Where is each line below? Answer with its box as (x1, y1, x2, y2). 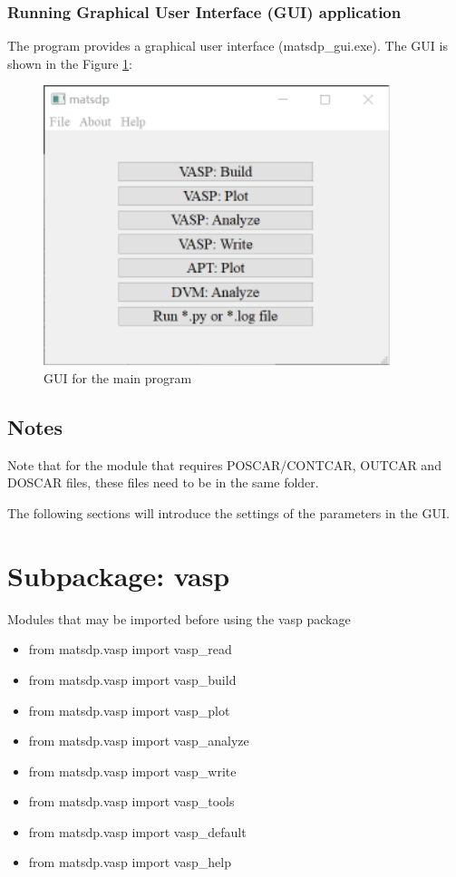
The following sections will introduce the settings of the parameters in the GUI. (7, 504, 450, 523)
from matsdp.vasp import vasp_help (28, 853, 231, 872)
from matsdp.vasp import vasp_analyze (28, 731, 249, 750)
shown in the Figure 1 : (7, 53, 132, 72)
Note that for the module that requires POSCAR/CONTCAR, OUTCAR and (7, 455, 441, 474)
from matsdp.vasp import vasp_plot (28, 700, 230, 719)
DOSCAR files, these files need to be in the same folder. (7, 473, 319, 492)
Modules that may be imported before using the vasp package (7, 609, 351, 628)
